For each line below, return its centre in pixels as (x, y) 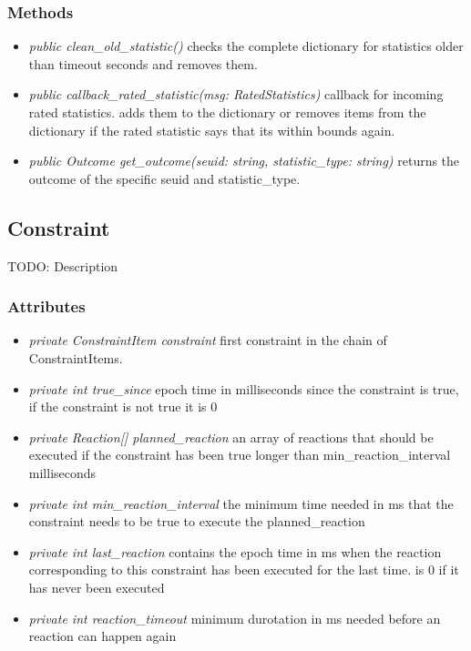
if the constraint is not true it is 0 (123, 407)
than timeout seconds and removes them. (143, 63)
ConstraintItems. (76, 357)
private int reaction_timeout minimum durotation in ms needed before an (235, 618)
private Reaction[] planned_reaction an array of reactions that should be (231, 437)
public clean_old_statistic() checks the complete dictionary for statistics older (246, 46)
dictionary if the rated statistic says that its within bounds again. (212, 130)
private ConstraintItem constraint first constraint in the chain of (208, 340)
